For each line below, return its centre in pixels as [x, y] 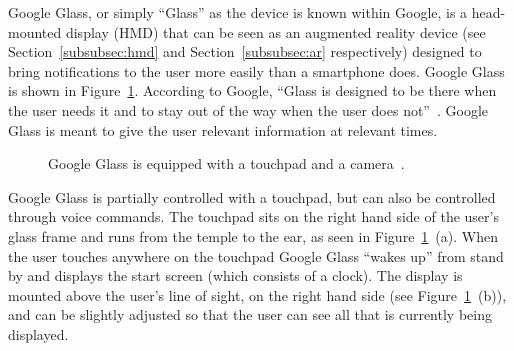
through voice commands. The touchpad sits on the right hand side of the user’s [253, 216]
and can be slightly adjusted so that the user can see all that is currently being [250, 314]
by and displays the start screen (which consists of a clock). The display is [235, 275]
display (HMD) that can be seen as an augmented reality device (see [275, 31]
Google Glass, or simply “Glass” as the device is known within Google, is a [238, 12]
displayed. [38, 333]
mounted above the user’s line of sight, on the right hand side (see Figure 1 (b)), [257, 294]
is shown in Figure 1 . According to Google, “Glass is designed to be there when [252, 90]
